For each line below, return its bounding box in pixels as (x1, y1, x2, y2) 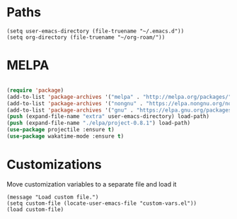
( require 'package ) (6, 86, 64, 94)
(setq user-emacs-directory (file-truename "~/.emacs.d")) (6, 28, 185, 35)
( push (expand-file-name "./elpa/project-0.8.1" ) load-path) (6, 119, 191, 127)
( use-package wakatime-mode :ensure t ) (6, 133, 125, 140)
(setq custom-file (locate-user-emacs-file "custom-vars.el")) (6, 199, 197, 207)
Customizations (6, 157, 102, 173)
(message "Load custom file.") (6, 194, 99, 201)
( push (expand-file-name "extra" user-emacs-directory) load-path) (6, 113, 210, 120)
